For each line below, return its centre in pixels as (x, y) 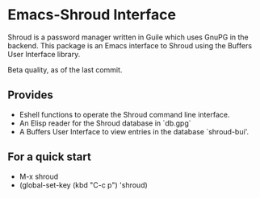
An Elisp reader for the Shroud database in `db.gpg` (105, 123)
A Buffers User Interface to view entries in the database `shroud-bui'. (134, 131)
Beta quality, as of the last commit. (65, 69)
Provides (30, 95)
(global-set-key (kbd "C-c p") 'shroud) (84, 185)
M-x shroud (39, 176)
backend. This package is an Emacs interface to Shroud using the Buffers (130, 45)
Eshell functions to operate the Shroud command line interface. (124, 114)
